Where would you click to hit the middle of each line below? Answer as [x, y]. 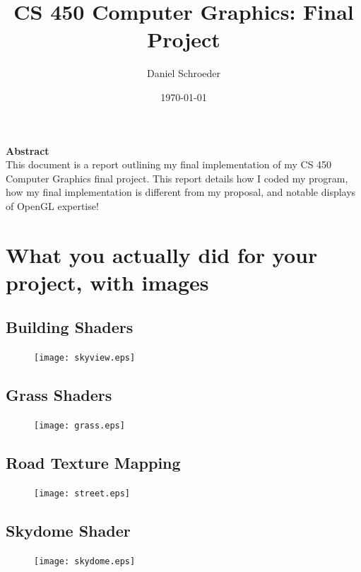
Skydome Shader [68, 530]
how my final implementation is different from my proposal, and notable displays [181, 192]
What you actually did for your [162, 254]
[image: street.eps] [82, 493]
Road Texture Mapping [93, 463]
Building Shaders [70, 327]
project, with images [107, 282]
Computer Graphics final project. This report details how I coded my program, [177, 178]
